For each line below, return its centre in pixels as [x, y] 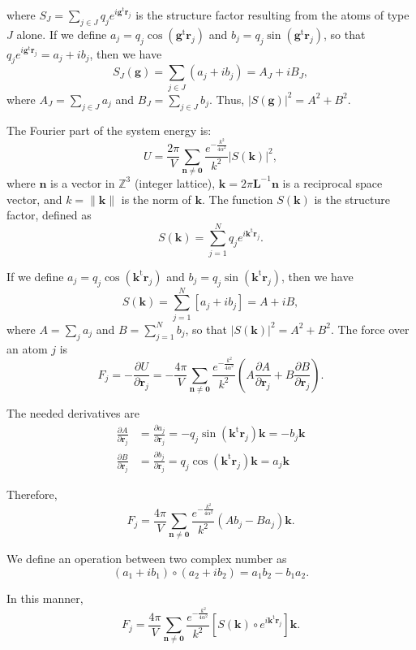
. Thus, [227, 99]
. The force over [370, 329]
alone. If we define [62, 34]
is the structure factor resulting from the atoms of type [272, 15]
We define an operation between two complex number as [147, 559]
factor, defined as [49, 215]
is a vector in [83, 182]
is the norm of [156, 199]
